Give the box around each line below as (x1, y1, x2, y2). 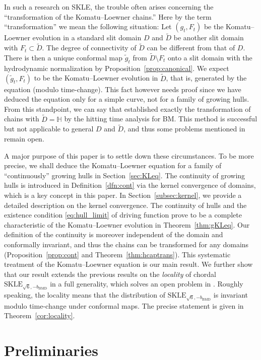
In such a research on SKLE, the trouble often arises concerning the (4, 2, 214, 12)
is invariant (213, 289, 248, 300)
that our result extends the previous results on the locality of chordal (4, 268, 216, 279)
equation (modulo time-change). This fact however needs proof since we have (4, 84, 241, 94)
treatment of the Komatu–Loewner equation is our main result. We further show (4, 259, 253, 269)
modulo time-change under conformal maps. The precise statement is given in (4, 300, 244, 311)
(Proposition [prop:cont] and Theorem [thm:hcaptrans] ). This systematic (4, 249, 231, 259)
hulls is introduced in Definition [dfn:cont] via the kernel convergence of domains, (4, 180, 256, 190)
